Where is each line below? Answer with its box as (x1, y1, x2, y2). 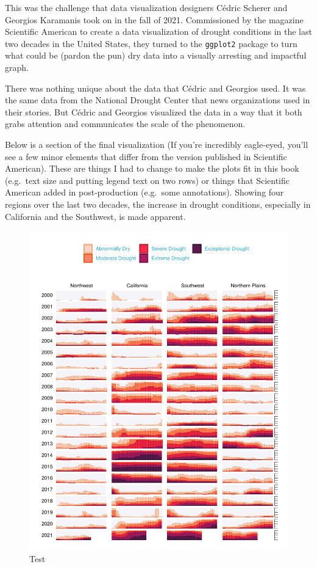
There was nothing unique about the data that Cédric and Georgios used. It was (5, 81, 306, 94)
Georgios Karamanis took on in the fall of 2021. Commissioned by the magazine (5, 13, 304, 26)
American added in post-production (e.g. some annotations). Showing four (5, 186, 284, 199)
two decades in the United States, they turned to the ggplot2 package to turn (5, 37, 297, 49)
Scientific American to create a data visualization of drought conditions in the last (5, 25, 312, 38)
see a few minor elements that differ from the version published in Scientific (5, 150, 287, 163)
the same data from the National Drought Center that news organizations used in (5, 93, 310, 106)
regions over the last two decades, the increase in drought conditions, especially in (5, 197, 311, 210)
